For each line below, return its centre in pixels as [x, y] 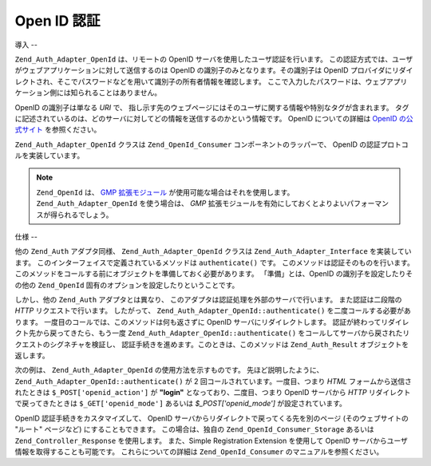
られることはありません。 [119, 93]
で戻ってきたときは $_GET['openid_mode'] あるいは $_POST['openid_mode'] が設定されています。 [181, 404]
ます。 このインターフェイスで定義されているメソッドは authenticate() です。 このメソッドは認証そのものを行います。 [214, 263]
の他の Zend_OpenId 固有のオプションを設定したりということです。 [127, 285]
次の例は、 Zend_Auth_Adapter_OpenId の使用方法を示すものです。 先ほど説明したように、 [169, 370]
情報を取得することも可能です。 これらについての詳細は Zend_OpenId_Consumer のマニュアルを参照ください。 [199, 452]
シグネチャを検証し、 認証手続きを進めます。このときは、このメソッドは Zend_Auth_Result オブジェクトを [229, 344]
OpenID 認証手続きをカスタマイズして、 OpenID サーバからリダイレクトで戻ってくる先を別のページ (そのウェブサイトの [212, 418]
